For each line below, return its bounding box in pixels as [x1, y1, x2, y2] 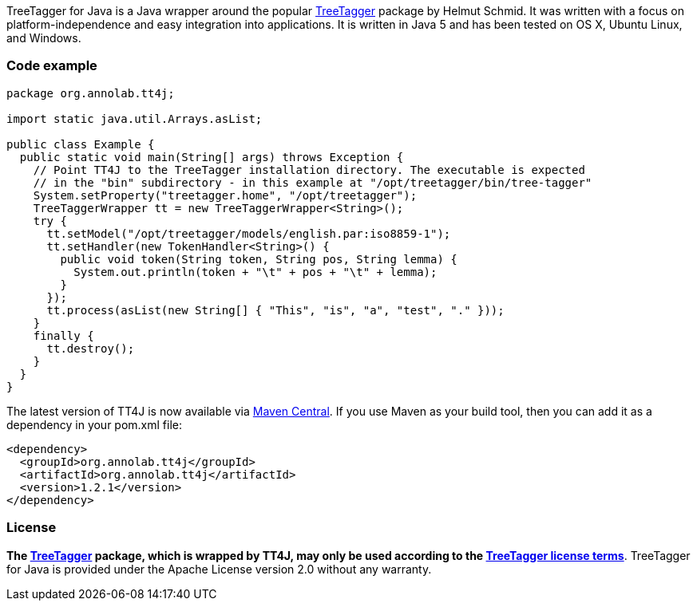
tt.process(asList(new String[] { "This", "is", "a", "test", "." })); [46, 303, 505, 317]
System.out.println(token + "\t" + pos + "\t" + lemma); [73, 265, 438, 278]
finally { [33, 329, 94, 342]
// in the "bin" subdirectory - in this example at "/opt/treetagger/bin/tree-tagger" [33, 175, 592, 189]
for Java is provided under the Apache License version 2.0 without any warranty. [6, 562, 432, 576]
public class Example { [6, 137, 155, 151]
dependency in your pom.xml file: [6, 417, 183, 432]
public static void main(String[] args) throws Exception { [19, 150, 404, 164]
